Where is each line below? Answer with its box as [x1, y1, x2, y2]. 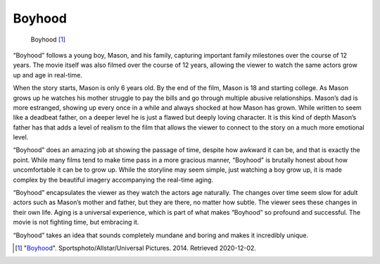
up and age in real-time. [13, 70, 83, 79]
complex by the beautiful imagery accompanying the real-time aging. [13, 175, 214, 184]
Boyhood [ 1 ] [30, 35, 66, 44]
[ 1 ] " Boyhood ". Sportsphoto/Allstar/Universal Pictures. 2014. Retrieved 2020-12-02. [15, 244, 257, 252]
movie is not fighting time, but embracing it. [13, 218, 139, 227]
